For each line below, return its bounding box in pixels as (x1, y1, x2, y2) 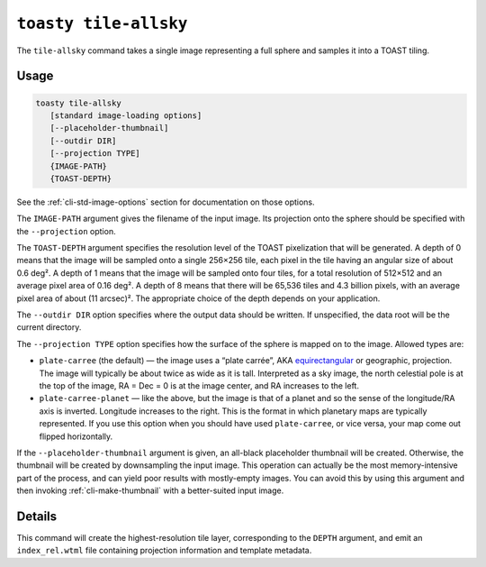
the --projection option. (16, 225, 116, 236)
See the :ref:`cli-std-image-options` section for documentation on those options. (16, 197, 315, 207)
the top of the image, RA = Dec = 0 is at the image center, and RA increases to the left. (39, 380, 360, 391)
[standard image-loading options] (49, 110, 202, 121)
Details (16, 508, 58, 524)
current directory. (16, 322, 82, 333)
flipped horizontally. (39, 431, 113, 442)
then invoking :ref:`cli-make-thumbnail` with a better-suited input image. (16, 485, 284, 496)
